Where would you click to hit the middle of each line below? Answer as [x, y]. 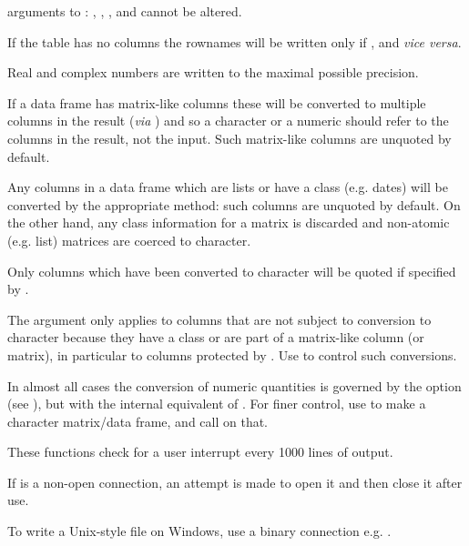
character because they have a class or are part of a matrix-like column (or [216, 337]
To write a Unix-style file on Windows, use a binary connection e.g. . [199, 531]
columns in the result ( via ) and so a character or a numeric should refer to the [228, 121]
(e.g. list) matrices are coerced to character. [129, 240]
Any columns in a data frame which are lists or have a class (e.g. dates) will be [228, 187]
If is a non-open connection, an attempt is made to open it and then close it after [235, 482]
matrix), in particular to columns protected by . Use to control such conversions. [232, 354]
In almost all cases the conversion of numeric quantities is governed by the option [234, 385]
